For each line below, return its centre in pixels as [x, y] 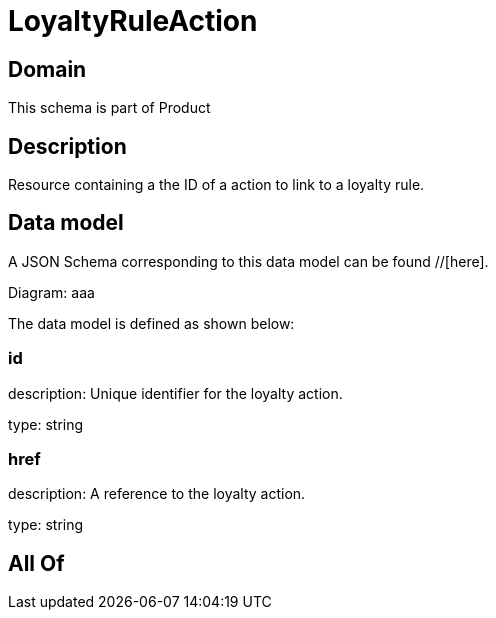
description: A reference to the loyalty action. [157, 494]
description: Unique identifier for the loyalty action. [175, 393]
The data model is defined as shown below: [151, 323]
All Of [36, 563]
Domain [47, 69]
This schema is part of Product [109, 108]
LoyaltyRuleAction [133, 21]
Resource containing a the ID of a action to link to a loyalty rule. [216, 185]
